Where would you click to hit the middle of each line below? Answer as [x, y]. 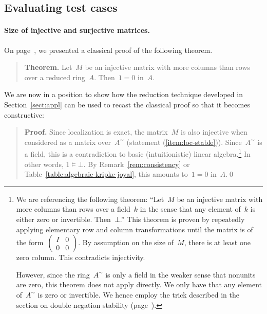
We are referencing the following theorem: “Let [90, 199]
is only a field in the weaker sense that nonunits [180, 274]
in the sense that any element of [190, 209]
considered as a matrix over [68, 142]
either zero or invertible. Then [63, 219]
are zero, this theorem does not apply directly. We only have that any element [139, 284]
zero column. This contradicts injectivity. [81, 257]
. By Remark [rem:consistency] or [137, 164]
